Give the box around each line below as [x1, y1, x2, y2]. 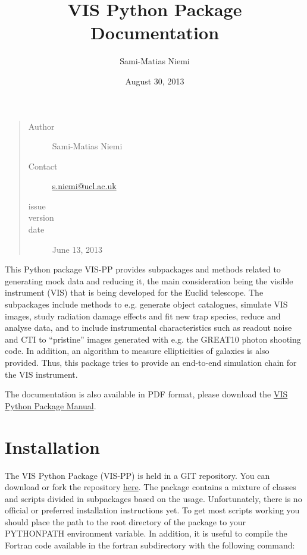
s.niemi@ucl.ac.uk [52, 180, 117, 192]
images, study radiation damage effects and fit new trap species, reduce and [5, 309, 281, 322]
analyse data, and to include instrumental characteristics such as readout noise [5, 321, 292, 334]
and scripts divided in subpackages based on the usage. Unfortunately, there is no [5, 492, 302, 504]
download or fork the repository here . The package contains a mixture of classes [5, 481, 296, 493]
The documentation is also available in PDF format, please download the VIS [5, 388, 288, 400]
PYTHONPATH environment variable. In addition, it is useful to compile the [5, 527, 287, 540]
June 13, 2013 [52, 243, 102, 255]
